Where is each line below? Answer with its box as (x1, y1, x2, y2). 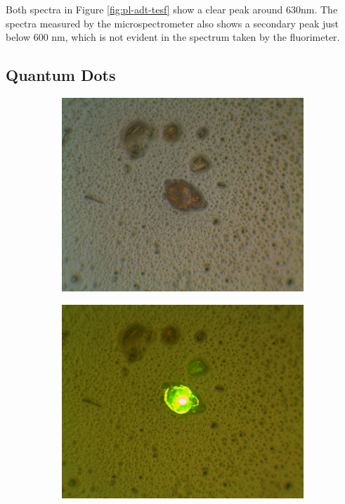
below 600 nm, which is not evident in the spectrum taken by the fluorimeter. (6, 30, 340, 44)
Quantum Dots (6, 64, 116, 86)
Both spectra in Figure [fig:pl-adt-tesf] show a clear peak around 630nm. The (6, 2, 338, 16)
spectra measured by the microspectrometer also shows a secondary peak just (6, 15, 339, 30)
